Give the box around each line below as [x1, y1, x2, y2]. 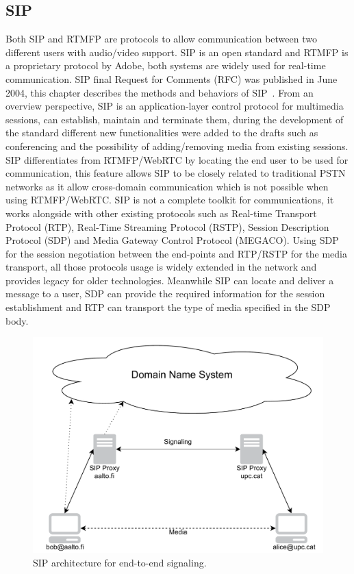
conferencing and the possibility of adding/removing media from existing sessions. [5, 138, 349, 153]
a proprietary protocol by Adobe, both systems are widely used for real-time [5, 58, 326, 73]
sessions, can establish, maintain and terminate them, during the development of [5, 112, 344, 126]
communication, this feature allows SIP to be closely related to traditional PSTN [5, 166, 346, 180]
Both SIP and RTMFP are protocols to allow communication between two [5, 32, 317, 46]
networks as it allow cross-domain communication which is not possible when [5, 179, 329, 193]
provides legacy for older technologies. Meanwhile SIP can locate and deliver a [5, 273, 334, 287]
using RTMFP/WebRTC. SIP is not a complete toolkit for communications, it [5, 192, 334, 207]
